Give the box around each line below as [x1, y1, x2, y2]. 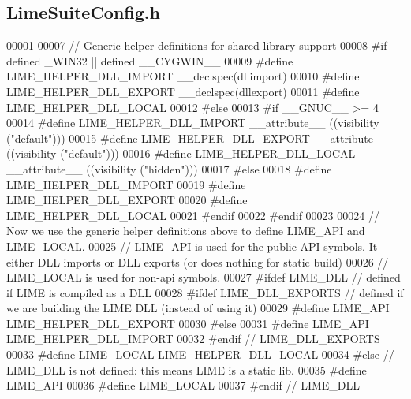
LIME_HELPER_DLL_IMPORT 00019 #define [6, 176, 246, 192]
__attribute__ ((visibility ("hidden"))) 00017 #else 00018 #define [6, 160, 332, 177]
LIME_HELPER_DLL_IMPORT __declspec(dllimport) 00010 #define [6, 68, 360, 84]
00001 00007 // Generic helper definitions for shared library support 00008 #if [6, 37, 387, 54]
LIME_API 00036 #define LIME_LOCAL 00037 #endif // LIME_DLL [6, 377, 361, 393]
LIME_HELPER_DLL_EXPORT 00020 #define [6, 192, 248, 208]
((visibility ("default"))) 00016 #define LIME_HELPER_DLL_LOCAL [6, 145, 356, 162]
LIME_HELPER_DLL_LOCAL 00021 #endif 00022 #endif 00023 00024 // [6, 207, 379, 223]
